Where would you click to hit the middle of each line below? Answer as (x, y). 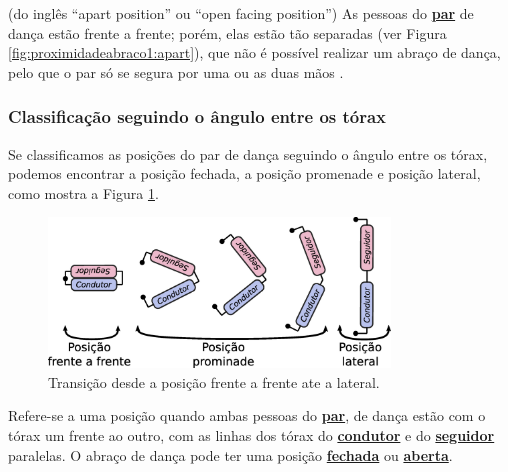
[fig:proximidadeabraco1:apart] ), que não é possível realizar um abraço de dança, (254, 52)
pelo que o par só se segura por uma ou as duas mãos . (176, 71)
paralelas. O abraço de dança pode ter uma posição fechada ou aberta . (230, 454)
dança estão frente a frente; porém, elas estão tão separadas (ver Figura (227, 32)
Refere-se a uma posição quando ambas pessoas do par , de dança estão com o (247, 415)
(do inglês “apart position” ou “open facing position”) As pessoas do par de (241, 13)
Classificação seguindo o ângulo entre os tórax (197, 116)
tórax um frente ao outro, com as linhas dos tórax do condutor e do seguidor (251, 435)
